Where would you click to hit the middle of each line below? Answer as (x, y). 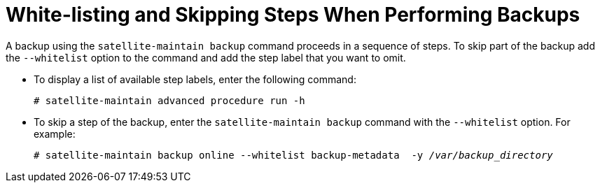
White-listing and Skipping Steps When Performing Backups (293, 15)
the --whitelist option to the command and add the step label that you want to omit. (206, 57)
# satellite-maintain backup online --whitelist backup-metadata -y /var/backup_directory (293, 155)
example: (55, 133)
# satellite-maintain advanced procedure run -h (169, 100)
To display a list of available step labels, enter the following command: (195, 79)
